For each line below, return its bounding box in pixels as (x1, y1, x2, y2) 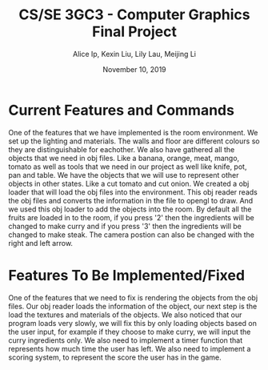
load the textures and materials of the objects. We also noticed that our (8, 310, 242, 320)
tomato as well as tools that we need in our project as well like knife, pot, (8, 162, 247, 171)
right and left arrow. (8, 238, 74, 247)
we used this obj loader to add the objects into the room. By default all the (8, 204, 252, 214)
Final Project (91, 22, 178, 41)
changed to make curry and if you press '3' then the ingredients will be (8, 221, 242, 231)
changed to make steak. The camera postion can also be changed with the (8, 230, 254, 239)
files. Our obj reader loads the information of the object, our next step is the (8, 301, 258, 311)
